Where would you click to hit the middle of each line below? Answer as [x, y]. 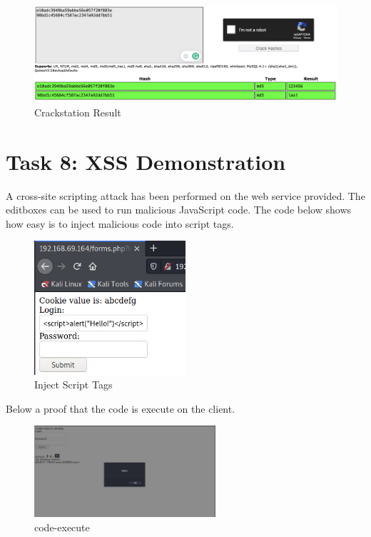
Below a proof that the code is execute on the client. [121, 408]
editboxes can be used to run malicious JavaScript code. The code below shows [179, 210]
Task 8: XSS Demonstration [146, 161]
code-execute [62, 527]
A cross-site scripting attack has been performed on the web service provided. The [185, 195]
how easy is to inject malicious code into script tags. [120, 223]
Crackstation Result [78, 112]
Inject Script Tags [73, 385]
